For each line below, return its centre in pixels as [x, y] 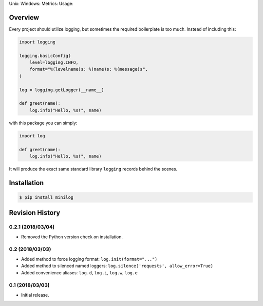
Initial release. [35, 295]
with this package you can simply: [43, 123]
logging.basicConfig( [45, 56]
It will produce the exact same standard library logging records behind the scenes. [93, 169]
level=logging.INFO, [54, 63]
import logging [37, 42]
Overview [24, 17]
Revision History [35, 213]
